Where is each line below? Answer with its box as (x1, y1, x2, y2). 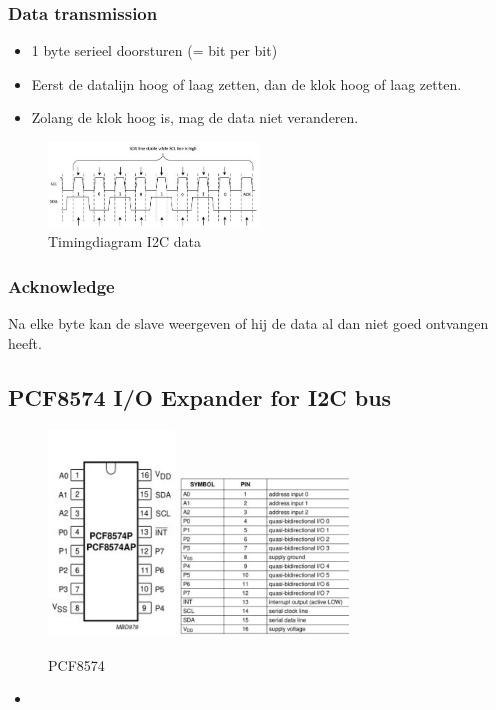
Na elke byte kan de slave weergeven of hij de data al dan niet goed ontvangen (8, 313, 489, 334)
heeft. (8, 332, 42, 353)
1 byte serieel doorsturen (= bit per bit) (31, 40, 278, 61)
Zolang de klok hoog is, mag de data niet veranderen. (31, 107, 359, 128)
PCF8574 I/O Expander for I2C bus (8, 381, 392, 412)
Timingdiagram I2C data (48, 231, 201, 252)
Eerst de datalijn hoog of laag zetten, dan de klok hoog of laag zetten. (31, 73, 462, 94)
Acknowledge (8, 274, 115, 298)
